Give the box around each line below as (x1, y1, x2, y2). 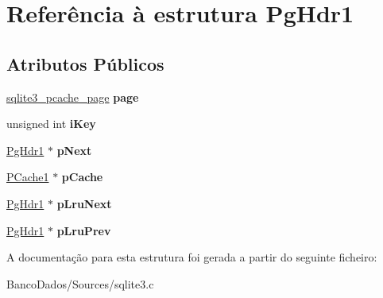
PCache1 (6, 168, 49, 185)
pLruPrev (56, 222, 111, 238)
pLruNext (56, 195, 112, 211)
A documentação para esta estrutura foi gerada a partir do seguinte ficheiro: (6, 249, 377, 265)
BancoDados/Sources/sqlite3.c (6, 275, 154, 292)
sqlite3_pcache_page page (6, 88, 139, 105)
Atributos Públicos (6, 51, 164, 75)
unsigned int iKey (6, 115, 96, 132)
